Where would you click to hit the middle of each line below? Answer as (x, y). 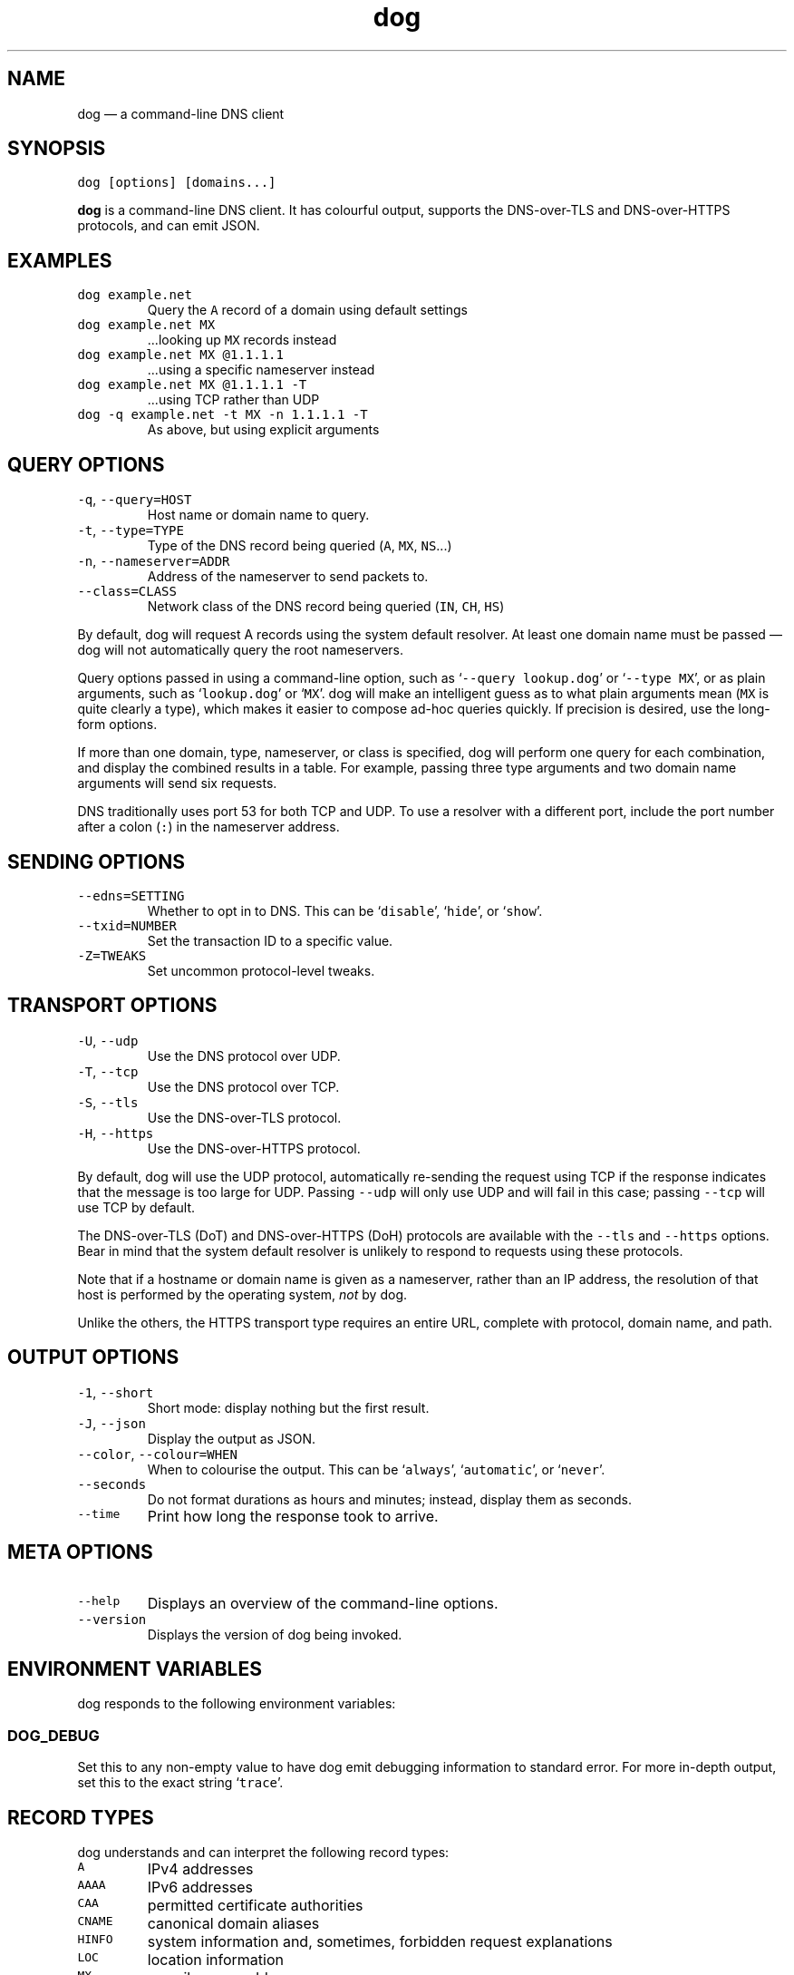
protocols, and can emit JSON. (169, 226)
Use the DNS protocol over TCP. (243, 1086)
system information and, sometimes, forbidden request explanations (380, 1941)
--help (99, 1600)
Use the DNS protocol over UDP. (244, 1056)
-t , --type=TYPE (131, 530)
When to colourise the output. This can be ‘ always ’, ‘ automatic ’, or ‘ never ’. (376, 1469)
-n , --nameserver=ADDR (154, 561)
